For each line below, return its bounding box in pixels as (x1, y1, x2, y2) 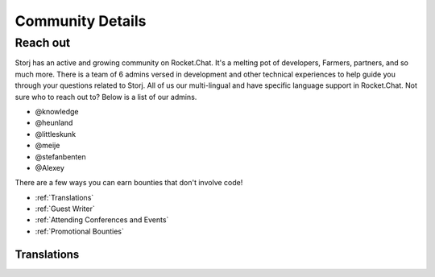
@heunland (35, 118, 73, 128)
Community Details (14, 12, 147, 30)
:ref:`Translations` (35, 192, 94, 202)
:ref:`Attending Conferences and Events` (35, 215, 169, 225)
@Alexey (35, 163, 64, 172)
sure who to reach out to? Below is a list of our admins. (14, 92, 197, 101)
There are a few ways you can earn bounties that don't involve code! (14, 178, 243, 188)
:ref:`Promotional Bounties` (35, 226, 124, 236)
